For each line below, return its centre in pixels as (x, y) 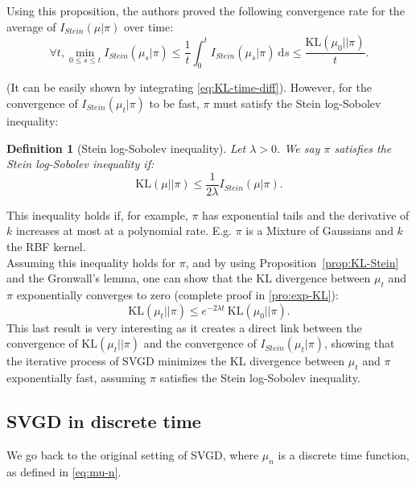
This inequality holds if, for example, (97, 214)
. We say (299, 148)
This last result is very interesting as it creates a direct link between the (184, 327)
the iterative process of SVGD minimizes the (117, 361)
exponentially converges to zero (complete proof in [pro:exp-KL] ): (177, 295)
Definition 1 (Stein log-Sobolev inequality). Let (126, 148)
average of (31, 26)
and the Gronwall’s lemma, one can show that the (130, 278)
